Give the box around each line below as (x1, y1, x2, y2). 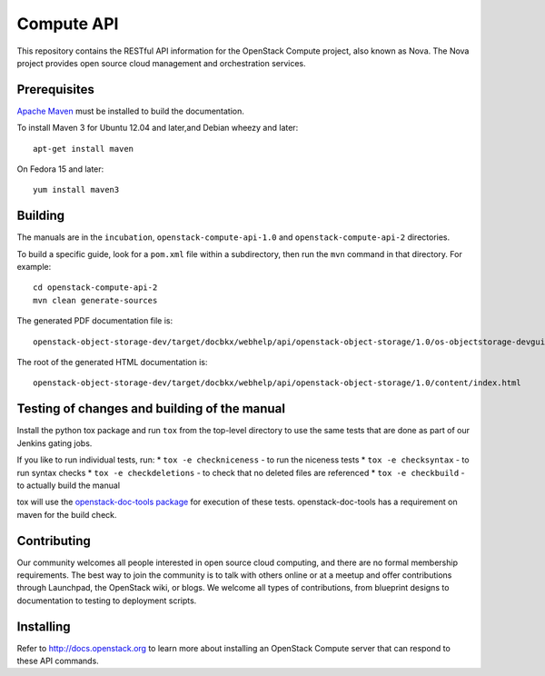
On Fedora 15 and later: (16, 164, 104, 174)
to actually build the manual (16, 480, 121, 491)
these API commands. (16, 655, 99, 667)
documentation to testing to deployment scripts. (16, 595, 197, 606)
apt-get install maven (33, 144, 134, 154)
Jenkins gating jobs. (16, 437, 93, 449)
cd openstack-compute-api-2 (33, 283, 158, 293)
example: (16, 262, 52, 273)
